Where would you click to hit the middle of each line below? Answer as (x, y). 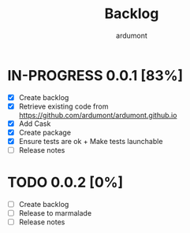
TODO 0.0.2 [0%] (65, 183)
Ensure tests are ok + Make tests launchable (91, 141)
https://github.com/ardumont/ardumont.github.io (98, 115)
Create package (45, 132)
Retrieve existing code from (63, 106)
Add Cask (35, 124)
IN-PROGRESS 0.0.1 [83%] (95, 75)
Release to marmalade (55, 213)
